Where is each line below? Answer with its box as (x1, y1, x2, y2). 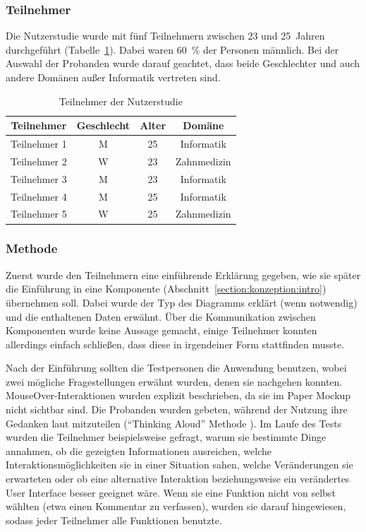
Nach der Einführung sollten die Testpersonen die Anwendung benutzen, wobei (6, 360, 347, 375)
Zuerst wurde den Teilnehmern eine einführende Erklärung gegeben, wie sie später (6, 267, 361, 282)
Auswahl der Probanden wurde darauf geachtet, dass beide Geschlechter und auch (6, 56, 360, 71)
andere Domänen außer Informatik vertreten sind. (6, 70, 221, 84)
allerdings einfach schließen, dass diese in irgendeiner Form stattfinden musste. (6, 336, 345, 351)
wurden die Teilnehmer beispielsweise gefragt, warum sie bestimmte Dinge (6, 430, 327, 444)
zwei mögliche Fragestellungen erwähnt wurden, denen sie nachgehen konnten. (6, 374, 343, 389)
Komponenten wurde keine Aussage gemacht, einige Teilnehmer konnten (6, 323, 317, 338)
